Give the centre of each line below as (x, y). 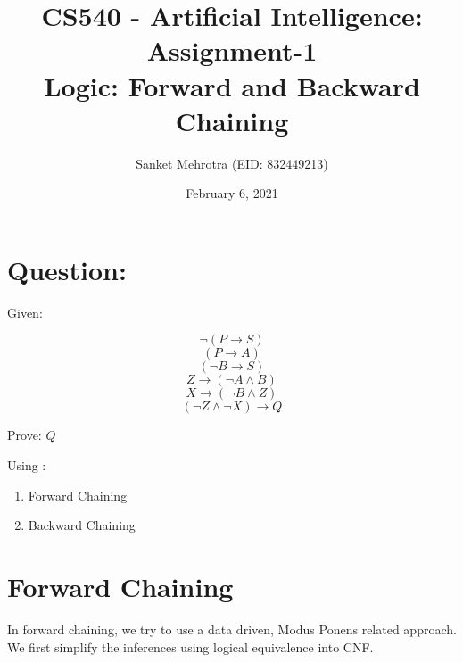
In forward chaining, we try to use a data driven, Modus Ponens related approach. (232, 629)
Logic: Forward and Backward (232, 85)
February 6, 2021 (232, 193)
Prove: (25, 435)
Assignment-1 (232, 50)
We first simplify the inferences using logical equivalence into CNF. (190, 646)
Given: (25, 312)
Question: (67, 269)
